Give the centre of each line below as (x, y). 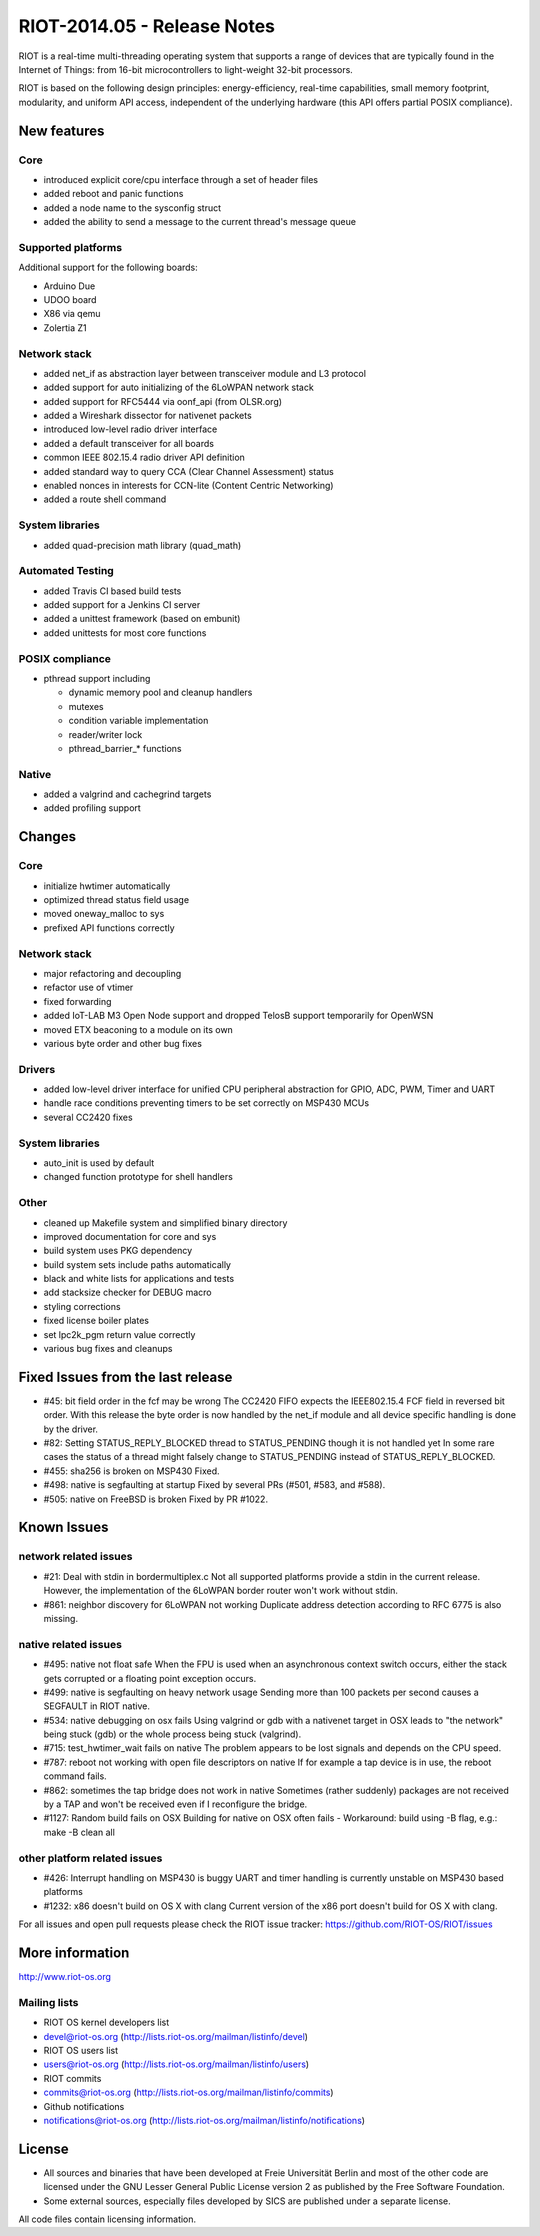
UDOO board (70, 299)
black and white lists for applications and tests (139, 1279)
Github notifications (84, 2106)
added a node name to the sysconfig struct (132, 207)
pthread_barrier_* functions (125, 748)
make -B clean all (79, 1832)
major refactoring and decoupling (112, 973)
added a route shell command (105, 499)
